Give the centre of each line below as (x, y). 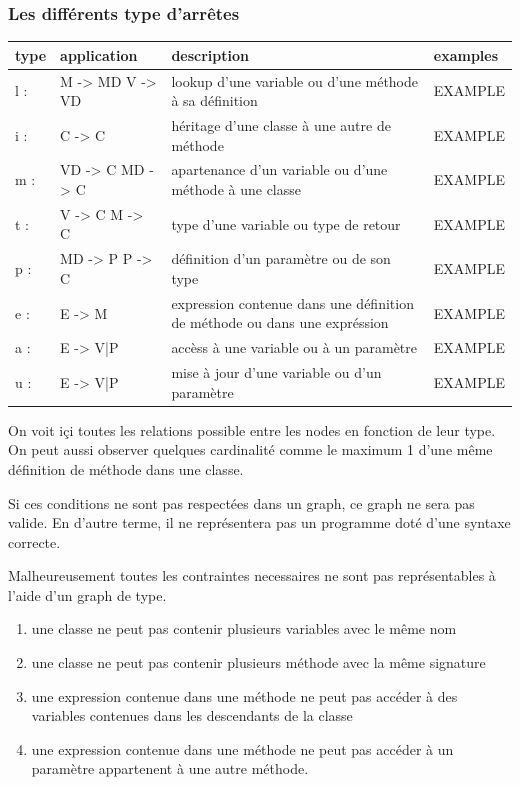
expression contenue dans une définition (292, 302)
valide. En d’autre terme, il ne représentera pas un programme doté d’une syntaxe (259, 522)
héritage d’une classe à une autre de (281, 125)
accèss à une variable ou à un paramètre (294, 347)
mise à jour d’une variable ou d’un (276, 372)
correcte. (34, 541)
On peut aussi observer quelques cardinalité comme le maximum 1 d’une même (250, 449)
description (210, 54)
